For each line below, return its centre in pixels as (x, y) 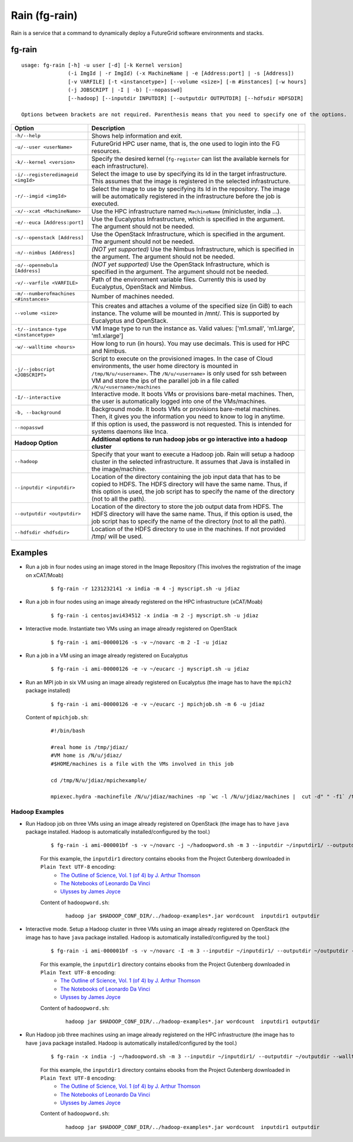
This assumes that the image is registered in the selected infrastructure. (191, 181)
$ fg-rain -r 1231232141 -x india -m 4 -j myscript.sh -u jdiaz (146, 588)
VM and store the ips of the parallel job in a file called (165, 380)
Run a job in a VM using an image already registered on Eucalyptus (107, 655)
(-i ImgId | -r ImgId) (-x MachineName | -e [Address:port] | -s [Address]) (181, 73)
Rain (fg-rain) (44, 15)
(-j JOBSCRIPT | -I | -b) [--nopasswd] (125, 90)
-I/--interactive (38, 398)
